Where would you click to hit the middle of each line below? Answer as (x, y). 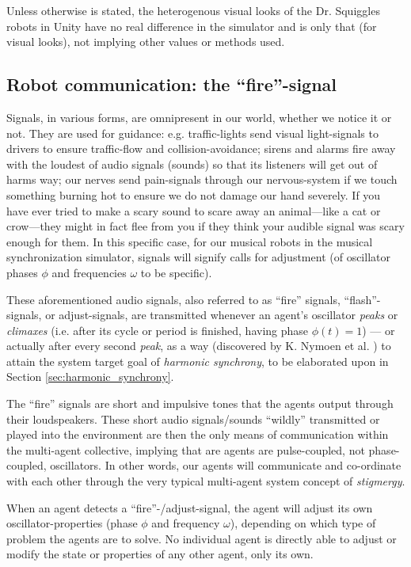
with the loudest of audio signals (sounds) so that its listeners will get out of (192, 164)
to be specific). (176, 272)
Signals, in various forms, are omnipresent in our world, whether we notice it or (199, 117)
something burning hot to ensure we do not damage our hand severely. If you (194, 194)
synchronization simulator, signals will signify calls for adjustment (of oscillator (198, 257)
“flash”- (362, 299)
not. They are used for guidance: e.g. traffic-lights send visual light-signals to (192, 133)
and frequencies (89, 272)
